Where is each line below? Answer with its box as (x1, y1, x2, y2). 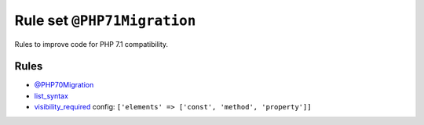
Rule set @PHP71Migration (14, 12, 196, 29)
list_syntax (34, 91, 68, 101)
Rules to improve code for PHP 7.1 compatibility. (14, 39, 169, 48)
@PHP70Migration (34, 80, 94, 90)
